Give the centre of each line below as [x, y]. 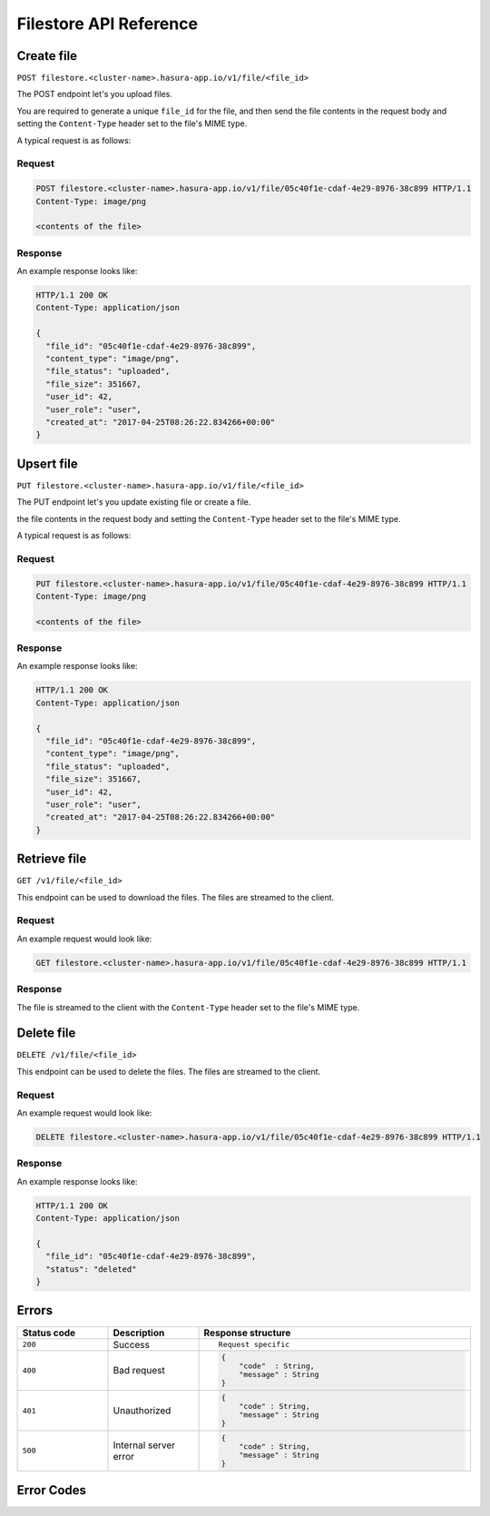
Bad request [139, 1371]
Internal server [144, 1445]
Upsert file [47, 463]
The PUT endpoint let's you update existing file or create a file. [134, 502]
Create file [47, 56]
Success [131, 1344]
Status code [49, 1333]
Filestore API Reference [108, 24]
